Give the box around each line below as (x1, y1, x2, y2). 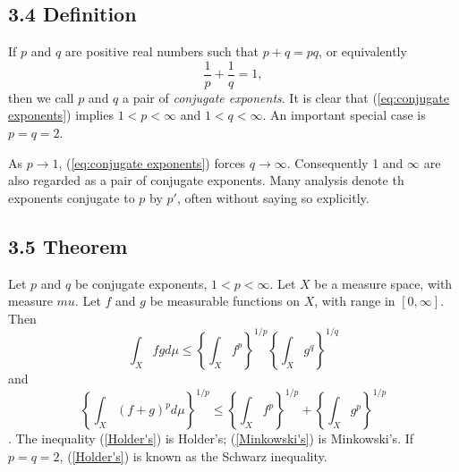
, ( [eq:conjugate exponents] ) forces (58, 153, 246, 172)
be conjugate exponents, (74, 274, 208, 292)
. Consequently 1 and (286, 153, 404, 172)
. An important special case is (262, 105, 426, 124)
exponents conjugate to (8, 188, 135, 206)
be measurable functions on (149, 291, 301, 310)
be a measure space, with (314, 274, 453, 292)
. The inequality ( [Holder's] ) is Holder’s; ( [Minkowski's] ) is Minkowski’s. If (8, 429, 414, 447)
